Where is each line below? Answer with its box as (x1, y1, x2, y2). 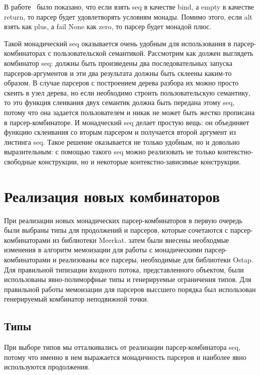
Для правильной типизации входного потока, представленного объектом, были (4, 264, 244, 274)
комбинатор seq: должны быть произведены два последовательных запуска (4, 57, 232, 68)
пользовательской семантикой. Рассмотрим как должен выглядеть (53, 48, 253, 58)
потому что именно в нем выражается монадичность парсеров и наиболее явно (4, 351, 246, 362)
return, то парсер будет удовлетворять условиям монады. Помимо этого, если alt (4, 11, 253, 22)
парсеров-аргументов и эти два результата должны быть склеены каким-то (4, 67, 232, 78)
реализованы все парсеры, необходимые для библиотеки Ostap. (58, 254, 253, 264)
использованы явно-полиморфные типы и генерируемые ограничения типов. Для (4, 274, 251, 285)
